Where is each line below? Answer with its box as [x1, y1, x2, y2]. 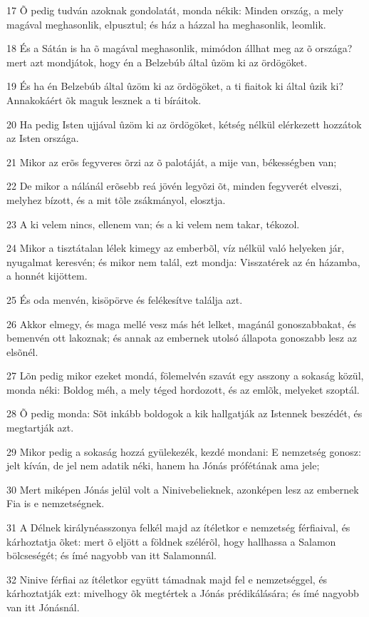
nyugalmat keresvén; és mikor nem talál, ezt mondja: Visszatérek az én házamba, [6, 254, 360, 269]
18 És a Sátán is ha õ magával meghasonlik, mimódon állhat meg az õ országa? [6, 41, 353, 56]
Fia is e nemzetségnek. [6, 496, 105, 511]
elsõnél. [6, 344, 38, 359]
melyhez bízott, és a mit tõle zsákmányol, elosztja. [6, 192, 226, 207]
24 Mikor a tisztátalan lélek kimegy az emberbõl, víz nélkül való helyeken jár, [6, 240, 345, 255]
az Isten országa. [6, 131, 79, 146]
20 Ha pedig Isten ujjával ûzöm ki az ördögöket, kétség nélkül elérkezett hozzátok [6, 116, 362, 131]
